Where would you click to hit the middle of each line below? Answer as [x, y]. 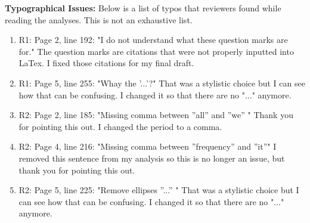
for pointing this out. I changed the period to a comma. [120, 126]
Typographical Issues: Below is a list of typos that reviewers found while [143, 8]
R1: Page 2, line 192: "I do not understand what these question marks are [153, 40]
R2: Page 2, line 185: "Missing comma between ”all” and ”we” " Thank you [156, 115]
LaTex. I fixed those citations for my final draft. [106, 63]
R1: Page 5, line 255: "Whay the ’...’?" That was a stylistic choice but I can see [162, 83]
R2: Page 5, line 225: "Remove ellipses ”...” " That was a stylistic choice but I [159, 190]
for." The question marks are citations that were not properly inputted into [156, 51]
